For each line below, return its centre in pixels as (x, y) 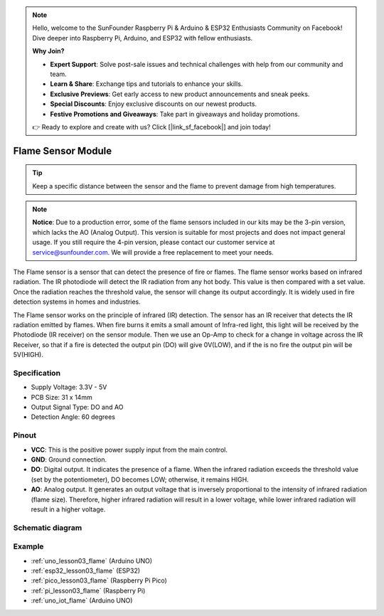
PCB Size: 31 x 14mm (62, 397)
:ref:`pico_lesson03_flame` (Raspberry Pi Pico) (99, 580)
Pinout (25, 435)
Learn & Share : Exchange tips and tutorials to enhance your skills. (146, 84)
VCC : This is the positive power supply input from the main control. (129, 450)
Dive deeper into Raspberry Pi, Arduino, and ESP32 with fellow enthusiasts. (143, 38)
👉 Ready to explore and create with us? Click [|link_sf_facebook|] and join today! (151, 127)
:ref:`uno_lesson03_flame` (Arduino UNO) (92, 561)
